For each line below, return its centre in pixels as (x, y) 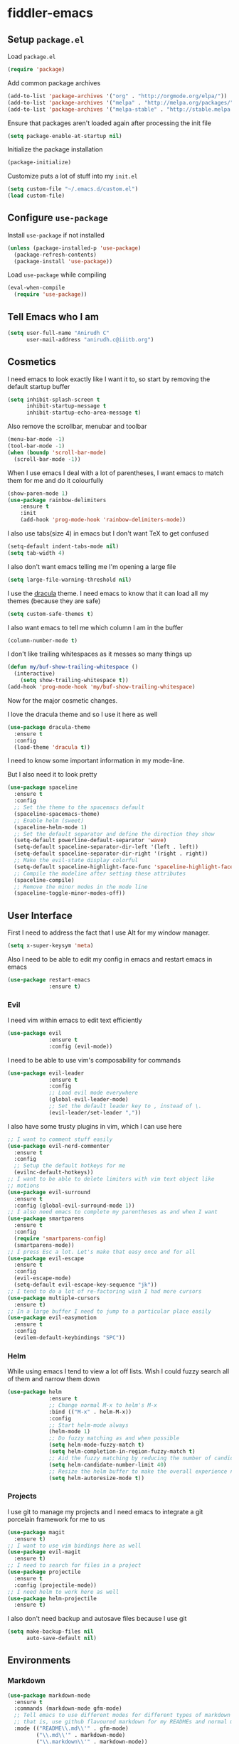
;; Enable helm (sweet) (49, 820)
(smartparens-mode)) (44, 1245)
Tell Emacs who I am (53, 317)
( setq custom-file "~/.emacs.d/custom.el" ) (73, 189)
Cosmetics (32, 362)
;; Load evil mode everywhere (94, 1093)
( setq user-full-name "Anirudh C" (59, 333)
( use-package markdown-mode (49, 1695)
